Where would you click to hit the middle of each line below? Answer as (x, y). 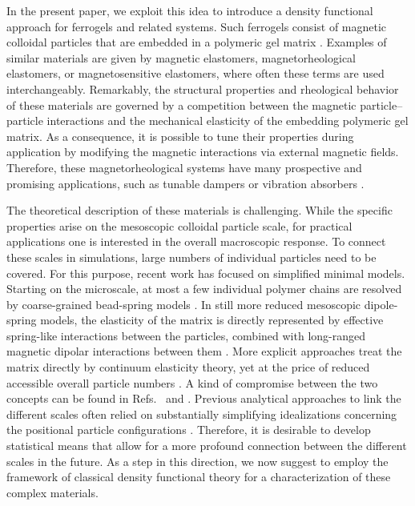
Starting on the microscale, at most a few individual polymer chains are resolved (204, 289)
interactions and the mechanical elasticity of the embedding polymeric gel (228, 120)
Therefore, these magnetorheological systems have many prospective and (184, 167)
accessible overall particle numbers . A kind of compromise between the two (192, 382)
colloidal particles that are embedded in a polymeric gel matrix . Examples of (197, 42)
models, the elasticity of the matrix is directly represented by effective (212, 320)
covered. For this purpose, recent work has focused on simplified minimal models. (206, 273)
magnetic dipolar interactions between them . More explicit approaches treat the (204, 351)
